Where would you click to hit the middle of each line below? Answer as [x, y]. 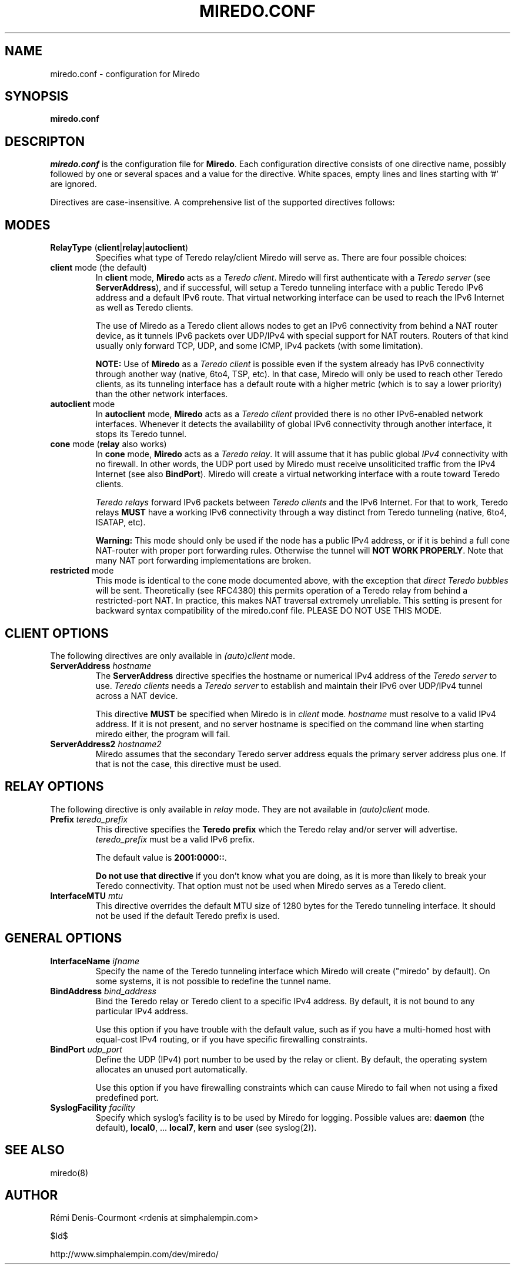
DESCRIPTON [45, 141]
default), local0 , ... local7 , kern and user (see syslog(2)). [206, 1127]
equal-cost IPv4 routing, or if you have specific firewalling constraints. [231, 1039]
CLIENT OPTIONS [57, 633]
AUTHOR [31, 1195]
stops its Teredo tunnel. [141, 434]
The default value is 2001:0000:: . [161, 857]
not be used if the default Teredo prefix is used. [188, 915]
